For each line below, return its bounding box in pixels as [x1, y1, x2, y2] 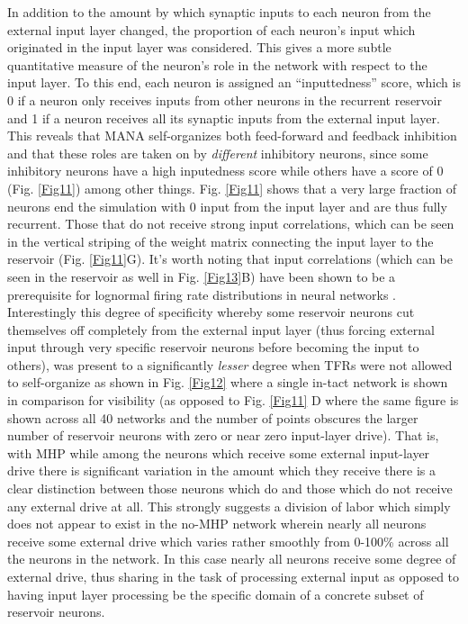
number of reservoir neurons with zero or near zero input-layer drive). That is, [7, 426, 439, 445]
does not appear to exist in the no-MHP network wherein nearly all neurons [7, 514, 427, 533]
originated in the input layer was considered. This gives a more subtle [7, 38, 391, 57]
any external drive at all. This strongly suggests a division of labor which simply [7, 496, 451, 515]
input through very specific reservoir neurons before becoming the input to [7, 338, 419, 357]
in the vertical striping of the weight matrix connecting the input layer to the [7, 231, 434, 250]
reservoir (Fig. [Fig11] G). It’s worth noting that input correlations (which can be [7, 249, 453, 268]
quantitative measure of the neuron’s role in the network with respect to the [7, 55, 427, 74]
